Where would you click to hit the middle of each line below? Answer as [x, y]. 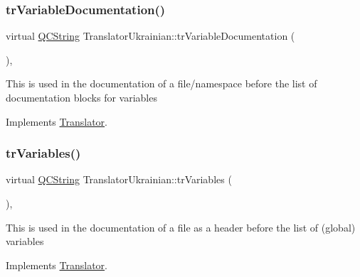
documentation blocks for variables [81, 97]
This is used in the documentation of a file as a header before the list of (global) [181, 227]
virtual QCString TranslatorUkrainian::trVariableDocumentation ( [150, 36]
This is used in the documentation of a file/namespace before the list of [162, 83]
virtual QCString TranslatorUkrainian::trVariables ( [119, 179]
